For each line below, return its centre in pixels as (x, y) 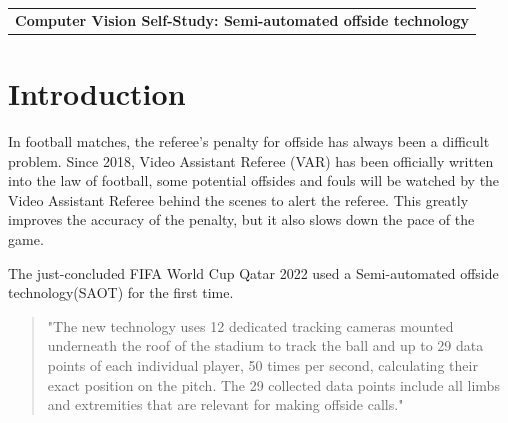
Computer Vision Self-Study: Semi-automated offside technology (242, 19)
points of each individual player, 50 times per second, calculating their (262, 364)
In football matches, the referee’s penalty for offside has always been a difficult (249, 140)
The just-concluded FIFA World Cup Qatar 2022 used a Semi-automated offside (253, 272)
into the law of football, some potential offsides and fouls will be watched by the (254, 180)
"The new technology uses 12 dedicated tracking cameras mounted (250, 325)
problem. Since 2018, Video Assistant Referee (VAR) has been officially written (251, 160)
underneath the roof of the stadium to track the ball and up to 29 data (265, 345)
